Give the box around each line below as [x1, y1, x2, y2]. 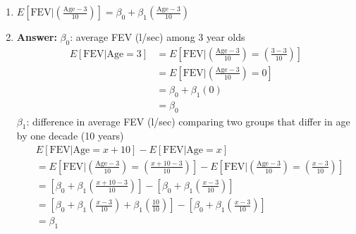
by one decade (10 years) [16, 128, 124, 143]
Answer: [16, 30, 57, 44]
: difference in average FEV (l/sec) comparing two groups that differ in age [26, 113, 350, 128]
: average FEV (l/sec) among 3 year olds [70, 30, 245, 44]
